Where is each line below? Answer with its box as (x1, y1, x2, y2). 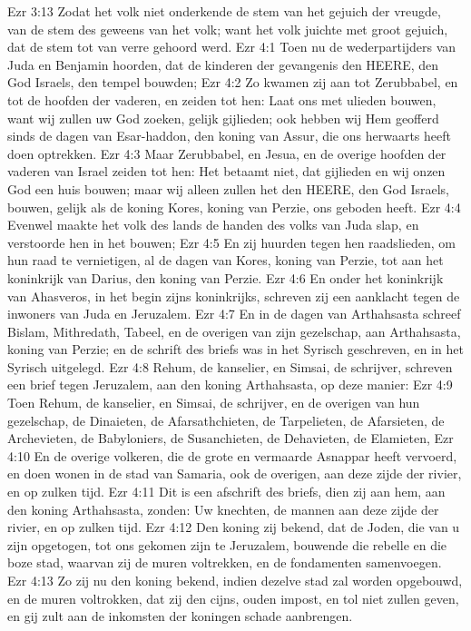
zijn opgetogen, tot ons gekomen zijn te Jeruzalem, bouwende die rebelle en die (7, 535, 447, 554)
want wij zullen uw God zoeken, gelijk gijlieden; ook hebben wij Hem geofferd (7, 108, 439, 127)
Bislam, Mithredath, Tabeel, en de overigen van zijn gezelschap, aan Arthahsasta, (7, 321, 461, 340)
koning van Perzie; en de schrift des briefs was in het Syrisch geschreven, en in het (7, 340, 464, 359)
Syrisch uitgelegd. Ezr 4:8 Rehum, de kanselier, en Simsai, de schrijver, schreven (7, 357, 453, 376)
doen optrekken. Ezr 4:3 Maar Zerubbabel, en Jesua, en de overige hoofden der (7, 143, 446, 163)
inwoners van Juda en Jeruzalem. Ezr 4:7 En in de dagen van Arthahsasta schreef (7, 304, 461, 323)
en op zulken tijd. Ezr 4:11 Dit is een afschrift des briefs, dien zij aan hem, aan (7, 482, 446, 501)
